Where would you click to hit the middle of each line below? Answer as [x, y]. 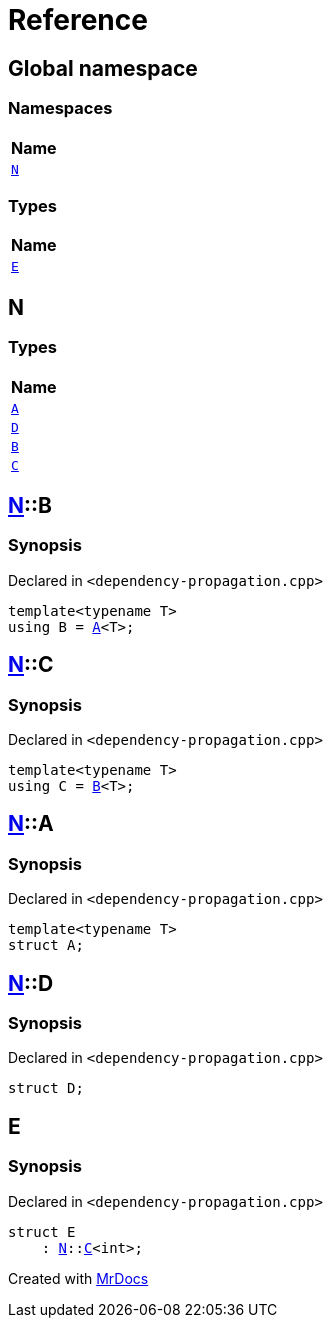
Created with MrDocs [78, 1278]
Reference [78, 20]
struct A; [46, 945]
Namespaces [60, 108]
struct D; [46, 1088]
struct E [42, 1231]
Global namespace [103, 68]
